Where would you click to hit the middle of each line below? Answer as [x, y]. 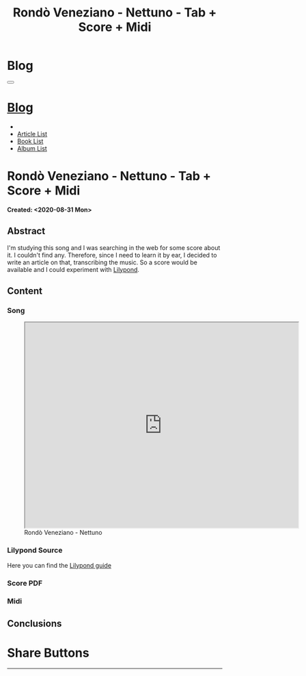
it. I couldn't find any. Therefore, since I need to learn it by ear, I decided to [112, 255]
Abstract [26, 231]
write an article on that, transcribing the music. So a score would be [102, 262]
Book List [30, 141]
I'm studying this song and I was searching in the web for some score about [114, 247]
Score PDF [25, 583]
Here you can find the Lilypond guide [59, 565]
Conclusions [34, 624]
